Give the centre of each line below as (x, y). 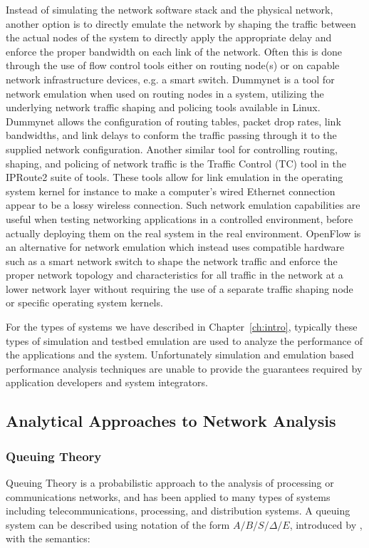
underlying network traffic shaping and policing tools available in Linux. (163, 107)
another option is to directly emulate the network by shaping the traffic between (181, 23)
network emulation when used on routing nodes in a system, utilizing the (165, 93)
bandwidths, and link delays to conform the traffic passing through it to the (171, 135)
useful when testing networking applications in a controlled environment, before (180, 218)
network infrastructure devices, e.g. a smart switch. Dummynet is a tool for (170, 79)
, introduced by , (326, 524)
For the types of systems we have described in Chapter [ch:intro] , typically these (182, 327)
